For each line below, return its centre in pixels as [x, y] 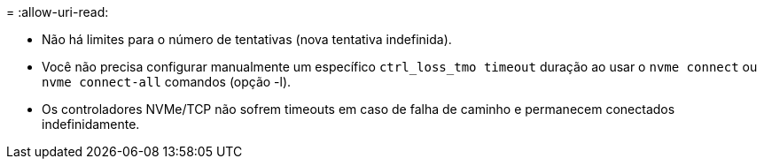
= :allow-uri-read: [58, 12]
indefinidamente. [91, 124]
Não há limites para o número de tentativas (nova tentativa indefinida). [247, 39]
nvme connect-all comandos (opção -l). [167, 82]
